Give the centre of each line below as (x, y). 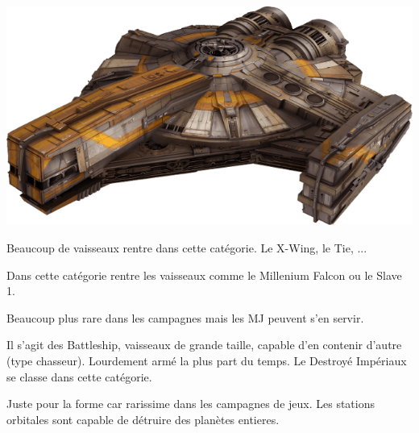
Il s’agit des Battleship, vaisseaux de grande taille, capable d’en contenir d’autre (204, 345)
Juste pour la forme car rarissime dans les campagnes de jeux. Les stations (191, 404)
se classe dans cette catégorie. (79, 376)
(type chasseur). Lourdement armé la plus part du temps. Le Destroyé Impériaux (207, 360)
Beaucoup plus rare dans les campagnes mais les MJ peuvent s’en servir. (185, 317)
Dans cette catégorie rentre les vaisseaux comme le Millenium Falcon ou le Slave (204, 275)
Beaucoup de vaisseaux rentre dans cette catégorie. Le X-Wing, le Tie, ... (187, 247)
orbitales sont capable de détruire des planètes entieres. (143, 419)
